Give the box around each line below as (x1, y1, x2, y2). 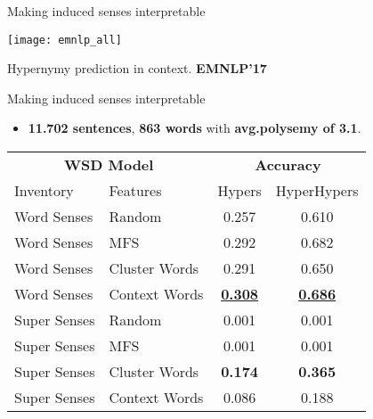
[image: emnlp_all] (7, 33, 122, 46)
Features (109, 180, 162, 201)
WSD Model (63, 154, 154, 176)
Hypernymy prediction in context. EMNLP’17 (7, 59, 267, 78)
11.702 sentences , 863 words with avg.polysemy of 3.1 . (28, 119, 361, 137)
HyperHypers (275, 180, 359, 201)
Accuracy (255, 154, 321, 176)
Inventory (14, 180, 74, 201)
